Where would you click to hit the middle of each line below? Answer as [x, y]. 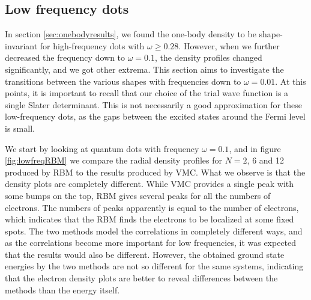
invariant [21, 45]
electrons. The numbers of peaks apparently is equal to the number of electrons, [152, 207]
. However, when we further [229, 45]
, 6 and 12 [266, 160]
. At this [291, 81]
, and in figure [255, 148]
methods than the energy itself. [62, 289]
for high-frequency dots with [92, 45]
